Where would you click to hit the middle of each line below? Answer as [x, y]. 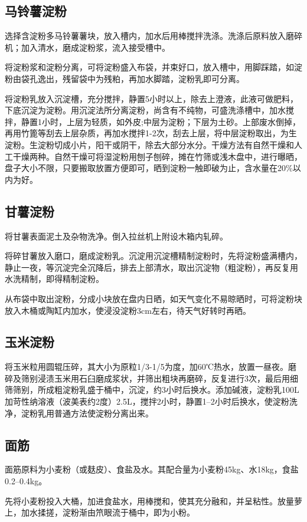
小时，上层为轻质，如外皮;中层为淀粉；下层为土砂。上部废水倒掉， [171, 121]
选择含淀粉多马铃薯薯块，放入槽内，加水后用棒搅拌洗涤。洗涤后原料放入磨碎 [153, 36]
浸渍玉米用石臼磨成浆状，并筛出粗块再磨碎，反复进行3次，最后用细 [168, 378]
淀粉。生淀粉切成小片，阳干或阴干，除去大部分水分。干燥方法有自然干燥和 [149, 144]
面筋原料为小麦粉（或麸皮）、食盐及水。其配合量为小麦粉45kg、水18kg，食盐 [152, 469]
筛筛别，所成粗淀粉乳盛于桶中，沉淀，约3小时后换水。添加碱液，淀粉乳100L [152, 390]
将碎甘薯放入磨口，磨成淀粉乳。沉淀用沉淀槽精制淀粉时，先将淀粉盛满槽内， [153, 256]
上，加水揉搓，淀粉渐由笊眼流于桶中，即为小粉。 [100, 512]
